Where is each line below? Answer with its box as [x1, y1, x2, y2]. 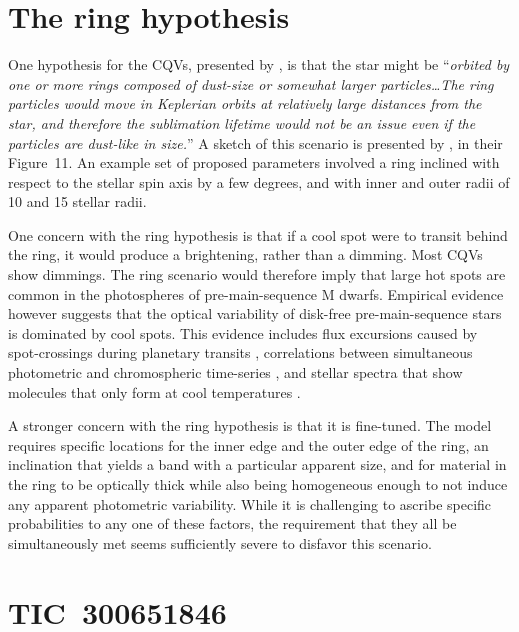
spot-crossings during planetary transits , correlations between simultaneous [8, 342, 473, 363]
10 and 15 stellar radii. [8, 191, 147, 212]
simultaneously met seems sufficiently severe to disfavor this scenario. [8, 532, 432, 553]
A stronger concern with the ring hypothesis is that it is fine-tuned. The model [8, 415, 492, 436]
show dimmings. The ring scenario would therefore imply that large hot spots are [8, 264, 506, 285]
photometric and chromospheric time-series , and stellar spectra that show [8, 362, 463, 383]
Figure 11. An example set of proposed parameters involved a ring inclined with [8, 152, 500, 173]
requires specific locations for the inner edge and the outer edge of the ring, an [8, 434, 489, 455]
